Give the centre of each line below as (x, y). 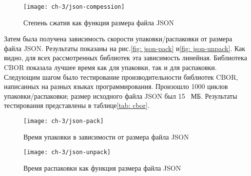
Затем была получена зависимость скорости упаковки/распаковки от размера (118, 39)
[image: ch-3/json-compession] (74, 7)
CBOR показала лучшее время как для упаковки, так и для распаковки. (110, 67)
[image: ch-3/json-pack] (64, 121)
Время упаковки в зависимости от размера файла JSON (106, 136)
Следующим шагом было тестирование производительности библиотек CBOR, (121, 77)
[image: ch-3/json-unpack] (67, 152)
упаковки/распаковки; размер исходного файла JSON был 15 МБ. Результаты (121, 96)
